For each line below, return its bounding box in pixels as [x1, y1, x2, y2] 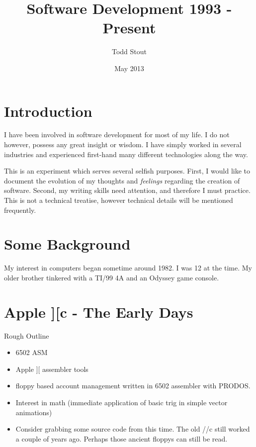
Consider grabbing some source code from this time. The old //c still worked [15, 424, 250, 434]
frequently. [4, 204, 36, 215]
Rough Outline [4, 330, 49, 341]
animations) [15, 407, 52, 417]
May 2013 [114, 63, 144, 73]
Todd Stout [111, 46, 147, 57]
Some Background [4, 234, 131, 254]
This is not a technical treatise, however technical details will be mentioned [4, 195, 233, 205]
